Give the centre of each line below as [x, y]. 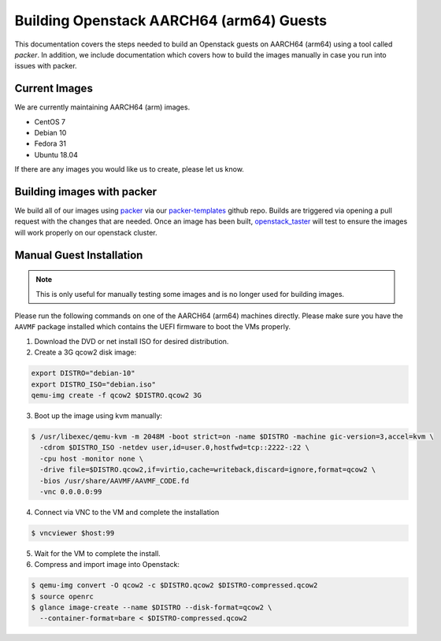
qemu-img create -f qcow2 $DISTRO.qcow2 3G [117, 395]
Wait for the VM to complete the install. [97, 553]
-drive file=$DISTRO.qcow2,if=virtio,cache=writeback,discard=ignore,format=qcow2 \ [208, 470]
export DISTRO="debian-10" [83, 373]
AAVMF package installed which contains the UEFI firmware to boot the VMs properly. [153, 327]
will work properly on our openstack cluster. [86, 232]
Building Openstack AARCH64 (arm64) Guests [170, 20]
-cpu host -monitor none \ [92, 458]
